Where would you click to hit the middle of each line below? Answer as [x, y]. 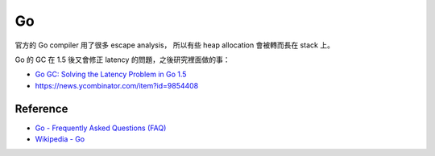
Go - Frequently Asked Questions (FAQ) [101, 128]
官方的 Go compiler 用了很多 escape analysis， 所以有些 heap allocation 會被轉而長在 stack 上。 [174, 45]
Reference [41, 109]
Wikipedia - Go [60, 139]
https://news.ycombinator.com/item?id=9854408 [117, 85]
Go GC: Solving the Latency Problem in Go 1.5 [111, 74]
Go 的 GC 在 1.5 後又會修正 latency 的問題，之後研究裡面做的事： [122, 60]
